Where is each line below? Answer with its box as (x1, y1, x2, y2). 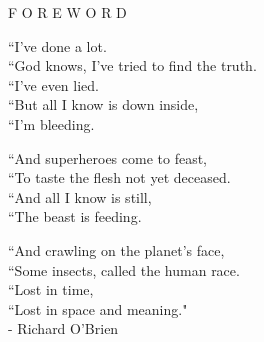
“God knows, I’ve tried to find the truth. (8, 55, 257, 76)
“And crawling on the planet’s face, (8, 239, 225, 260)
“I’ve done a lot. (8, 35, 107, 56)
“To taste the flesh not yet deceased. (8, 167, 231, 188)
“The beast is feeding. (8, 206, 142, 227)
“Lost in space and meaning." (8, 298, 188, 319)
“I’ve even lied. (8, 74, 99, 95)
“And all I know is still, (8, 186, 152, 207)
